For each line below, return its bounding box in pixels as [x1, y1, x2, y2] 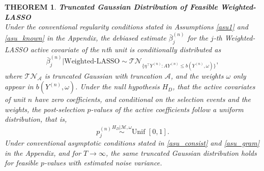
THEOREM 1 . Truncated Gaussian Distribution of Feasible [5, 2, 218, 12]
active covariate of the [30, 44, 99, 55]
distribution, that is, [5, 114, 67, 124]
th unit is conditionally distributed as [106, 44, 221, 55]
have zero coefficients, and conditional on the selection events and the [35, 94, 251, 105]
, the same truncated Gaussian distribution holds [105, 147, 257, 158]
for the [187, 32, 209, 43]
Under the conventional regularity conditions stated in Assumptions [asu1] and [5, 21, 249, 32]
